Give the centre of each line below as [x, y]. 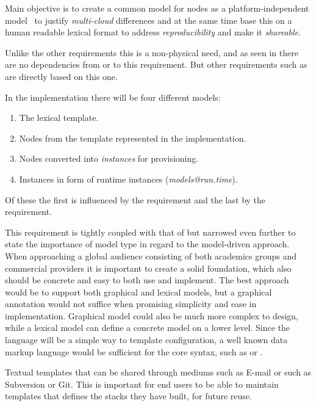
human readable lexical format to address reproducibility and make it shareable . [153, 32]
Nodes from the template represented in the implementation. [133, 138]
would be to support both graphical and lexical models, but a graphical [138, 292]
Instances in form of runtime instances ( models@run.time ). [128, 179]
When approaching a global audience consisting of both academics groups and [151, 256]
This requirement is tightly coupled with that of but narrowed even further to [150, 232]
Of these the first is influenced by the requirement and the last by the [135, 199]
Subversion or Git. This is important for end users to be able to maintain [142, 384]
